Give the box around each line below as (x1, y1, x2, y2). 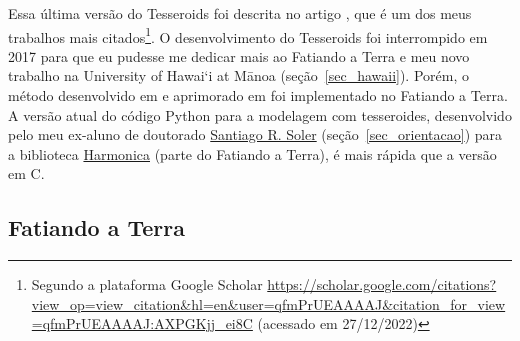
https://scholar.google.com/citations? (267, 274, 497, 295)
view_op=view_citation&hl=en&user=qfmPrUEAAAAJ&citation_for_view (31, 293, 506, 314)
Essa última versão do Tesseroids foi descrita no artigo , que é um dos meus (8, 3, 472, 23)
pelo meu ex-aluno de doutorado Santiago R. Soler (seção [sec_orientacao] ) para (8, 124, 503, 145)
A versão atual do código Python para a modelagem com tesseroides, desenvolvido (8, 104, 512, 125)
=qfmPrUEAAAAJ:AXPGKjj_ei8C (31, 313, 253, 334)
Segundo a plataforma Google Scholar (31, 274, 263, 295)
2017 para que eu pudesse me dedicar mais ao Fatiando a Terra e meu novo (8, 45, 470, 66)
